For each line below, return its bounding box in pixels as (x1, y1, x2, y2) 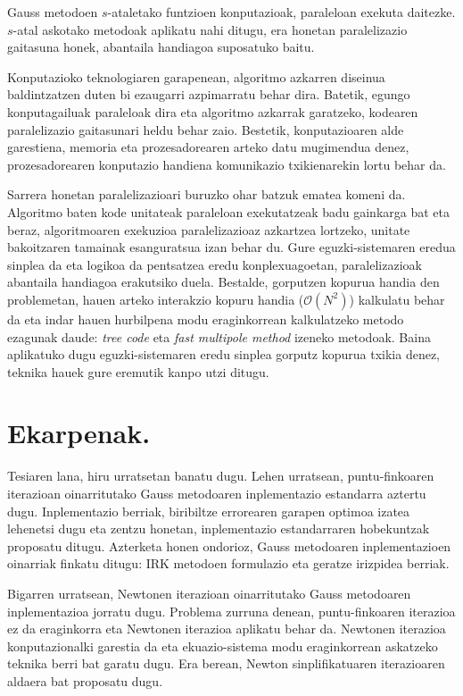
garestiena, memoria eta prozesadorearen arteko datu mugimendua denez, (7, 138, 409, 156)
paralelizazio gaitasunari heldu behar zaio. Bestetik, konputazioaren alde (7, 120, 404, 138)
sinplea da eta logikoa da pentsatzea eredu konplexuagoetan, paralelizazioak (7, 255, 422, 273)
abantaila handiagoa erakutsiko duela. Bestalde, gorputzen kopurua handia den (7, 273, 440, 291)
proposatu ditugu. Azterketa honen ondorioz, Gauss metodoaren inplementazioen (7, 536, 451, 555)
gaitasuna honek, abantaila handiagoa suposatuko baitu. (7, 38, 315, 56)
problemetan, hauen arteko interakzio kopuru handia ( (7, 289, 304, 308)
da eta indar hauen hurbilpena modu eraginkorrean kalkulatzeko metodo (7, 309, 404, 328)
